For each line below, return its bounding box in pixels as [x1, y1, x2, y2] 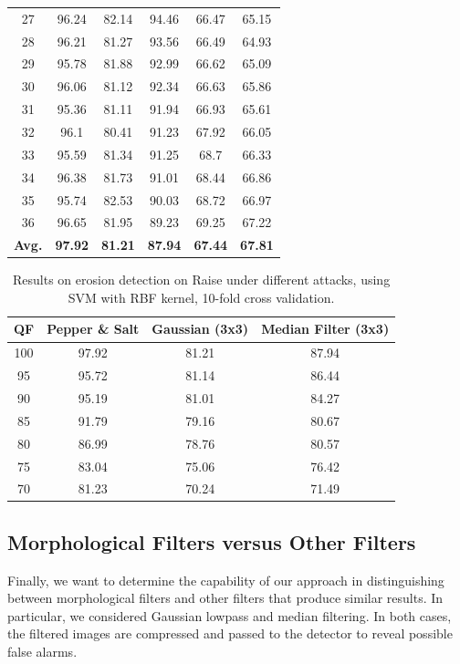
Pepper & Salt [47, 319, 140, 338]
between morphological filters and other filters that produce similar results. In [7, 588, 444, 607]
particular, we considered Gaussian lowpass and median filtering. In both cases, [7, 606, 452, 625]
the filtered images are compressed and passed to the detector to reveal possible [7, 624, 453, 643]
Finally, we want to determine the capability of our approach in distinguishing [7, 570, 444, 589]
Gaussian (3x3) [152, 319, 249, 338]
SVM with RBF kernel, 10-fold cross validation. [68, 287, 335, 306]
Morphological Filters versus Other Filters [7, 527, 416, 555]
